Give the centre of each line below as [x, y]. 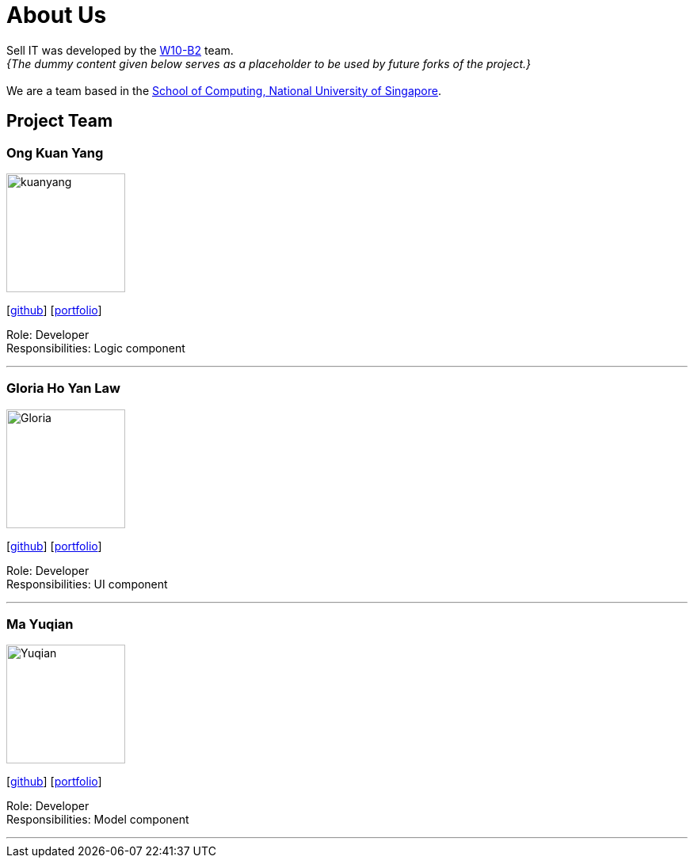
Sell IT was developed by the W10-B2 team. [120, 50]
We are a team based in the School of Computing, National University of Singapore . [224, 90]
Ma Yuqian [40, 624]
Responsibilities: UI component [87, 584]
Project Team [60, 121]
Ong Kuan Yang [55, 152]
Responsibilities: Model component [98, 820]
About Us [57, 15]
